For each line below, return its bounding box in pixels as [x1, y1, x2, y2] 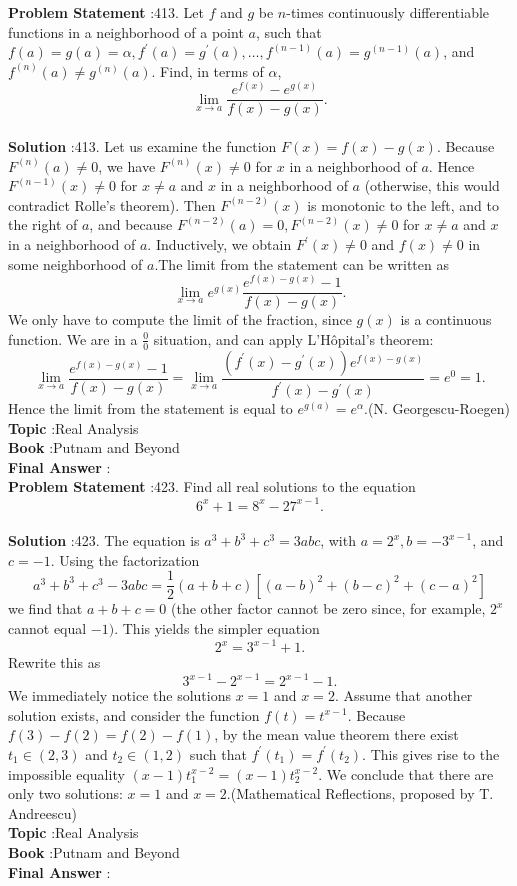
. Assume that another [334, 685, 473, 706]
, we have [98, 155, 156, 176]
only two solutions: [8, 783, 123, 804]
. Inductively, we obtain [147, 234, 292, 255]
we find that [8, 598, 83, 619]
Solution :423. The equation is [8, 530, 200, 551]
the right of [8, 214, 78, 235]
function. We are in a [8, 328, 138, 349]
